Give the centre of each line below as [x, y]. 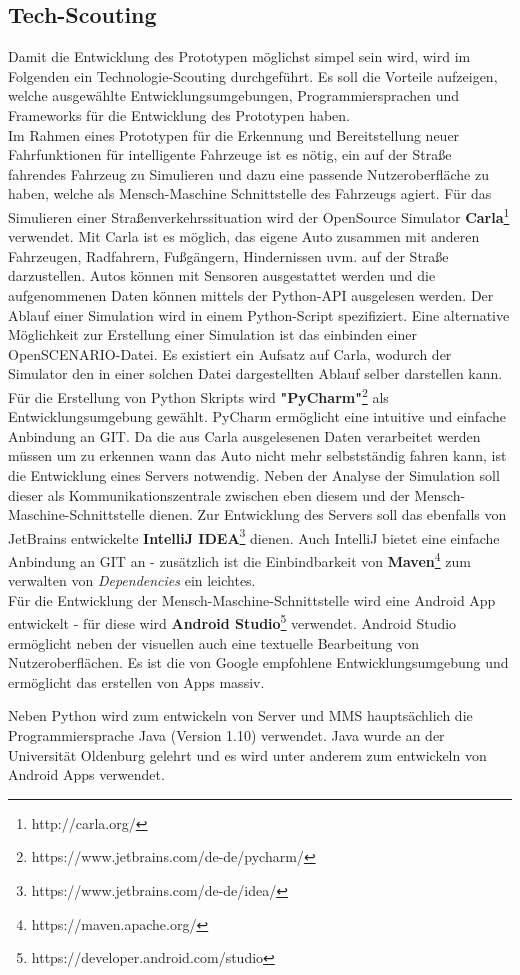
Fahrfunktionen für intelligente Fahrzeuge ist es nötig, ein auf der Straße [230, 154]
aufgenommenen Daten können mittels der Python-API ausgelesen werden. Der [251, 294]
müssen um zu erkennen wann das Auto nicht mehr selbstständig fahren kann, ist [257, 455]
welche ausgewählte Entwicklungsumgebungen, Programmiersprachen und [234, 95]
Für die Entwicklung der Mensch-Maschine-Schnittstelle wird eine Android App [252, 599]
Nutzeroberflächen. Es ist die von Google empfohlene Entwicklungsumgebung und [258, 662]
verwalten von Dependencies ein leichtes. [132, 580]
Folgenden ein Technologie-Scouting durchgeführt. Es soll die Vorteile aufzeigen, [253, 75]
